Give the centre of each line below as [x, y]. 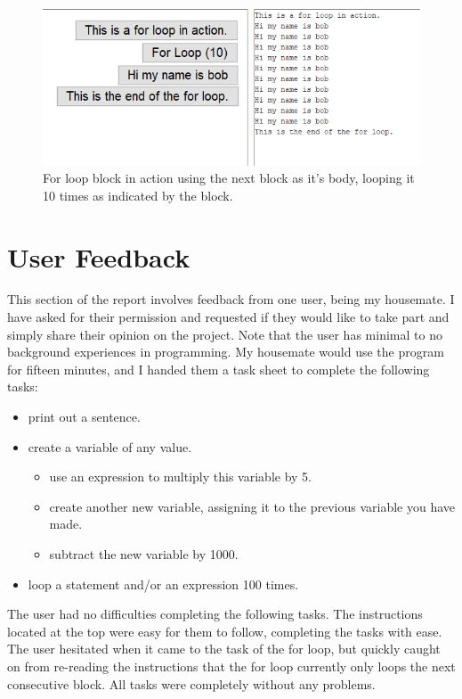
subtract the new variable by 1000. [144, 553]
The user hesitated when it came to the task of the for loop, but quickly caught [224, 649]
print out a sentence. [84, 416]
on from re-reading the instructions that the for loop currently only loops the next [231, 666]
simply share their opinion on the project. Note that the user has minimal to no [225, 334]
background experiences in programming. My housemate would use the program [226, 352]
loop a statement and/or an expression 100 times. [163, 584]
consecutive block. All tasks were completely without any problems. [191, 683]
